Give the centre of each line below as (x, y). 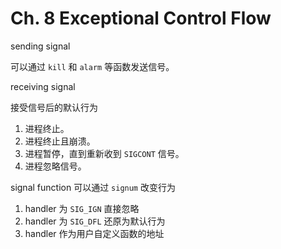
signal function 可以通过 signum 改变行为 (93, 187)
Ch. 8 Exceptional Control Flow (141, 18)
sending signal (40, 46)
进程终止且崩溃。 (60, 141)
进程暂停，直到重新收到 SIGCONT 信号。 (104, 153)
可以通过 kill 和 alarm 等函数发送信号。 (92, 66)
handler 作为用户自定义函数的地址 (94, 233)
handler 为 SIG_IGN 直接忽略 (82, 208)
